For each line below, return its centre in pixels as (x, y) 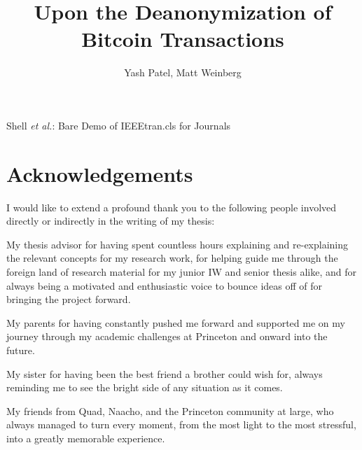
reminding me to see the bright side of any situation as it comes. (145, 387)
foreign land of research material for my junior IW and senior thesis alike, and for (181, 272)
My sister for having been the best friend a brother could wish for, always (165, 373)
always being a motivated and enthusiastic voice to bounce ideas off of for (165, 285)
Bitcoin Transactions (183, 39)
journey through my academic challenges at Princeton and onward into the (167, 336)
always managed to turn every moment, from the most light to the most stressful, (181, 424)
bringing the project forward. (69, 299)
